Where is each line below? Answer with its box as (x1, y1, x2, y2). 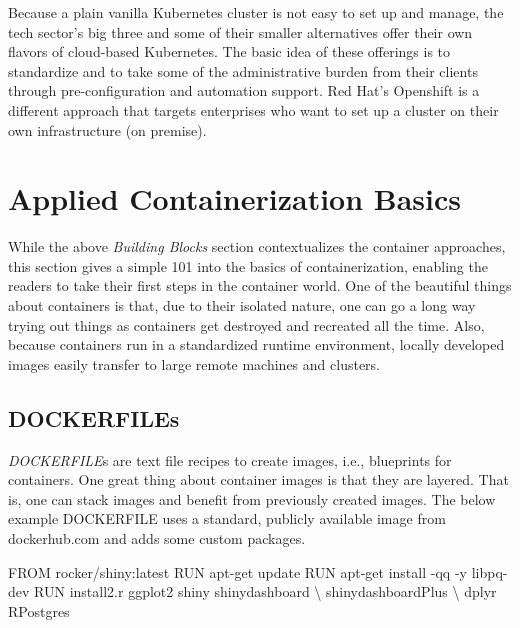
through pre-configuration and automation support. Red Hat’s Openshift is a (8, 80, 480, 101)
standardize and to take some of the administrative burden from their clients (8, 60, 478, 81)
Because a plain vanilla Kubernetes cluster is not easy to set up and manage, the (8, 2, 504, 22)
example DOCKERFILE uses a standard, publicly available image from (8, 508, 446, 529)
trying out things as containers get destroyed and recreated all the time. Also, (8, 314, 485, 335)
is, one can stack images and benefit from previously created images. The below (8, 488, 496, 509)
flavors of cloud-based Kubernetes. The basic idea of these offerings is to (8, 41, 451, 62)
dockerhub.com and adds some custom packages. (8, 528, 306, 549)
